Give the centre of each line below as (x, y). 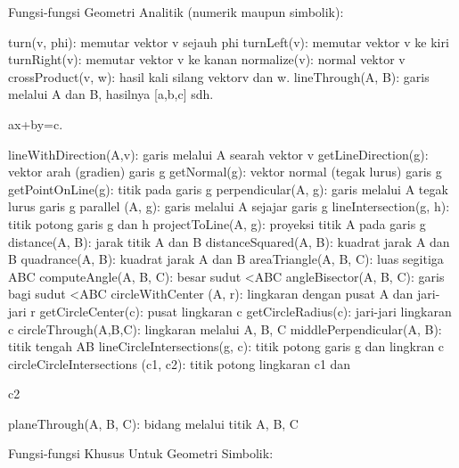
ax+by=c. (36, 123)
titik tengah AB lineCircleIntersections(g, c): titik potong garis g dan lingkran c (226, 346)
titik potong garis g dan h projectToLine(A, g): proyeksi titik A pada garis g (217, 223)
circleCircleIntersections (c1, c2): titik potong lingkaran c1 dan (180, 363)
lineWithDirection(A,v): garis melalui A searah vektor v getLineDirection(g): (218, 154)
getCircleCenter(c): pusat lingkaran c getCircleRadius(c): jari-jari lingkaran (246, 311)
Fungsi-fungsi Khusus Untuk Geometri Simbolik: (141, 453)
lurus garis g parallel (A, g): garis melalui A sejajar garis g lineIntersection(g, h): (229, 206)
